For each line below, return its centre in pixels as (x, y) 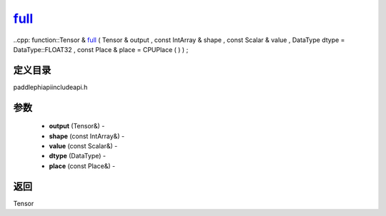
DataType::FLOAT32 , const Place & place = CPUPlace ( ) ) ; (101, 49)
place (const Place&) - (82, 166)
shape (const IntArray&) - (87, 136)
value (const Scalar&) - (83, 146)
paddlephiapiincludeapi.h (50, 87)
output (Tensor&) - (77, 126)
